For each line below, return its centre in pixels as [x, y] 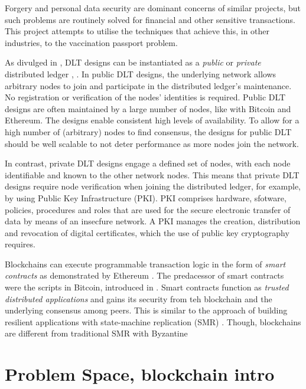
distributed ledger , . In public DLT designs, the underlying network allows [141, 73]
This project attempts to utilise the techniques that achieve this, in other [137, 31]
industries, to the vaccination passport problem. [91, 42]
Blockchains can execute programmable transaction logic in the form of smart [145, 264]
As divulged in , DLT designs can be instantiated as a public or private [133, 62]
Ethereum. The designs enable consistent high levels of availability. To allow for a [152, 120]
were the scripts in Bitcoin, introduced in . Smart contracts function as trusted [147, 287]
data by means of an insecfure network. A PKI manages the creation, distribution [153, 221]
